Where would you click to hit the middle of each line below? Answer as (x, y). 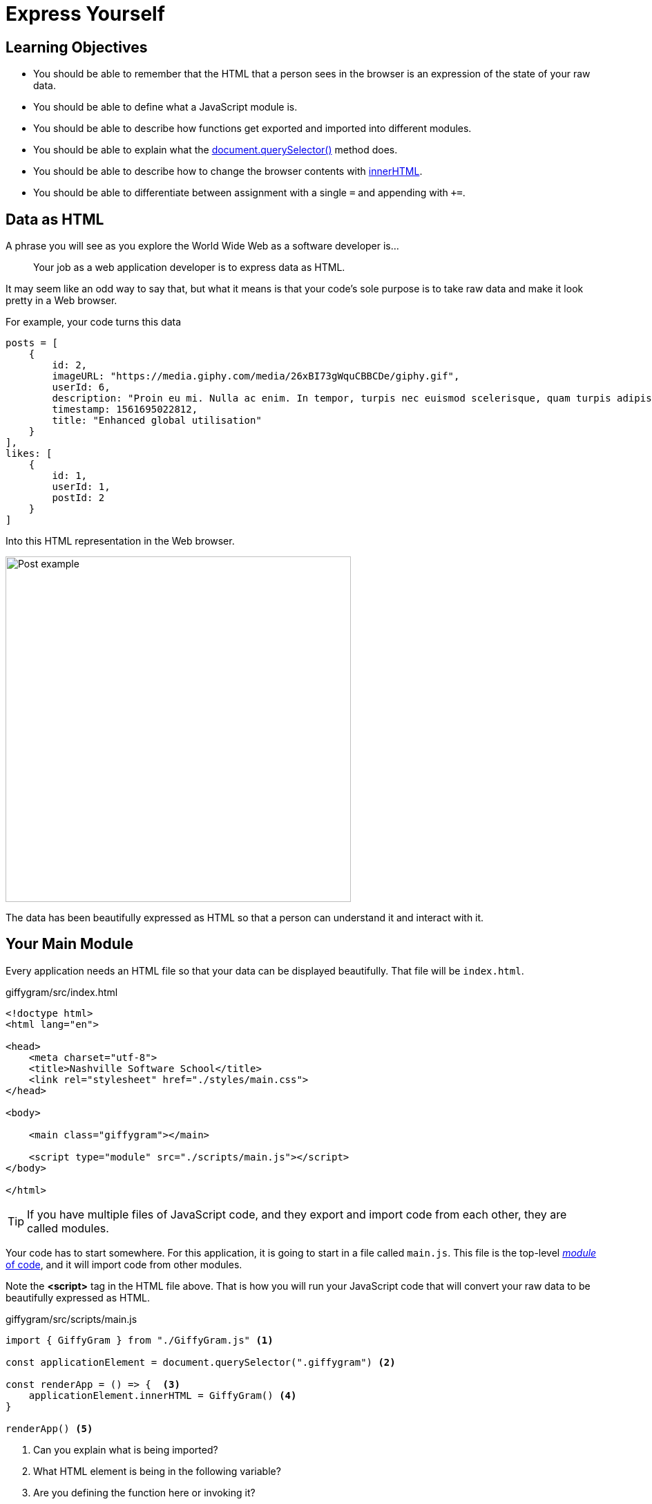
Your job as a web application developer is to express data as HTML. (189, 267)
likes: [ (29, 454)
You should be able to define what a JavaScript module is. (165, 107)
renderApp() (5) (49, 1428)
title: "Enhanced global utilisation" (157, 421)
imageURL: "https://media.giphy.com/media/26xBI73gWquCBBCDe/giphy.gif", (256, 376)
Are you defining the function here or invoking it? (144, 1492)
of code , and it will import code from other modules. (124, 1264)
